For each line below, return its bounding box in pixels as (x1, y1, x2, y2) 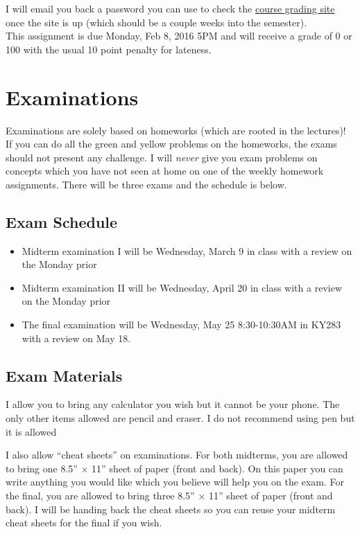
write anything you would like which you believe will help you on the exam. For (6, 474, 344, 489)
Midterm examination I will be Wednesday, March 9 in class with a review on (22, 243, 352, 258)
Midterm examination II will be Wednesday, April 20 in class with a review (22, 280, 342, 294)
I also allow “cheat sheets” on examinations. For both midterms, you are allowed (6, 447, 348, 462)
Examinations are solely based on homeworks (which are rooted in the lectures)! (6, 123, 346, 137)
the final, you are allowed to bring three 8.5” (6, 488, 195, 502)
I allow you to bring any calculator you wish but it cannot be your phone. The (6, 397, 340, 411)
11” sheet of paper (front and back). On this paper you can (92, 461, 343, 475)
